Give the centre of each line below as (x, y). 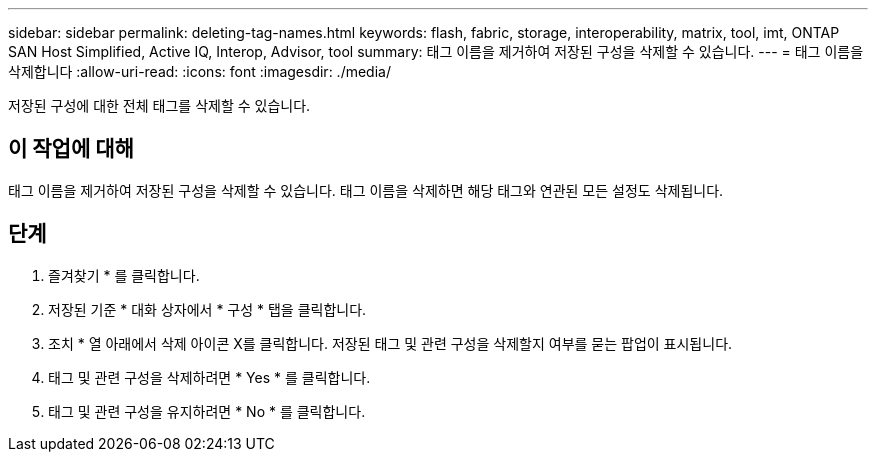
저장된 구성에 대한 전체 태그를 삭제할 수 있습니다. (159, 105)
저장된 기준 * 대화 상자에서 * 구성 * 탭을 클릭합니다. (207, 309)
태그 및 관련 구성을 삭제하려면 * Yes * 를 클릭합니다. (209, 377)
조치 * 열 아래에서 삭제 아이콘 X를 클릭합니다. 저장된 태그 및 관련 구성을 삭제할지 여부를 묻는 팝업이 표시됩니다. (390, 343)
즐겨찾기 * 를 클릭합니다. (124, 275)
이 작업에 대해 (71, 149)
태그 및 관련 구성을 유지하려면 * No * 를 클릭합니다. (207, 411)
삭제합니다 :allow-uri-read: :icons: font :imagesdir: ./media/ (199, 71)
